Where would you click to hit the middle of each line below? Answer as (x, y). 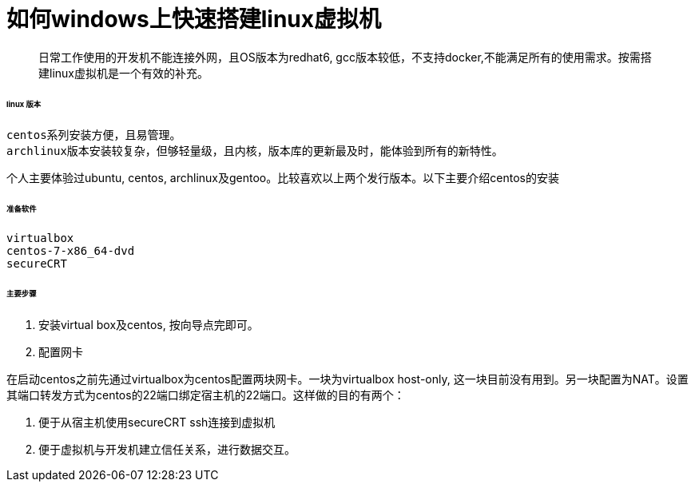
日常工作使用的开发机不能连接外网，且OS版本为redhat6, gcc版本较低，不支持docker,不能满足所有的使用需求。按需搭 (345, 57)
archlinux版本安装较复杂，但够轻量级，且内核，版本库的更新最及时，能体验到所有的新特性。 (255, 151)
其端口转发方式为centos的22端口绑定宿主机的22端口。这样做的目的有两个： (206, 395)
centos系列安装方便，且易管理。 (94, 135)
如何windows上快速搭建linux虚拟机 (194, 19)
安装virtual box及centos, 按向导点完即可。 (149, 324)
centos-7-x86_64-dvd (71, 251)
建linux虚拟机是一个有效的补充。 (123, 73)
